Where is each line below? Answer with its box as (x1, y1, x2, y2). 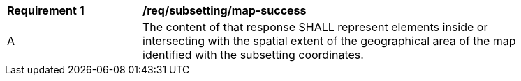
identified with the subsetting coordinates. (142, 48, 364, 62)
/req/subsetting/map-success (142, 3, 307, 17)
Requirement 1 (7, 3, 85, 17)
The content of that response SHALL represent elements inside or (142, 20, 488, 34)
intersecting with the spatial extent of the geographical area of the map (142, 34, 516, 48)
